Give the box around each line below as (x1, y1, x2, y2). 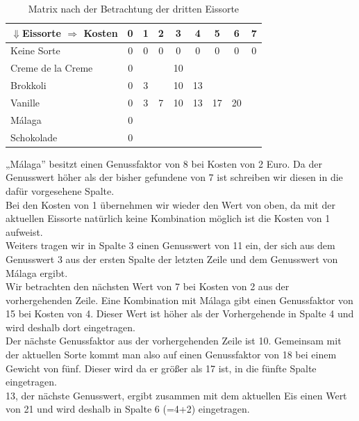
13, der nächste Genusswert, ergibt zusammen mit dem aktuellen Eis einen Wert (6, 388, 347, 402)
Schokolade (10, 129, 58, 144)
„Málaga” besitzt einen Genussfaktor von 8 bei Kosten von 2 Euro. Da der (6, 156, 322, 170)
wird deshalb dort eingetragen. (6, 319, 135, 334)
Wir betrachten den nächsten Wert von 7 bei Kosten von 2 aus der (6, 279, 290, 294)
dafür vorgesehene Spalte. (6, 183, 115, 198)
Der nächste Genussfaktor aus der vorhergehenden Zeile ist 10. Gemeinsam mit (6, 333, 342, 348)
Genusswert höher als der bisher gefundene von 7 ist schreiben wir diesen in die (6, 170, 343, 184)
